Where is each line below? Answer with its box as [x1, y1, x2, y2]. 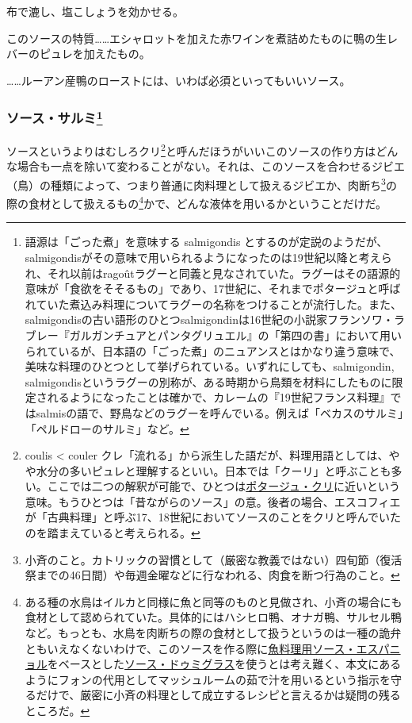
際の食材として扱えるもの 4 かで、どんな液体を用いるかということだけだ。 [6, 193, 387, 211]
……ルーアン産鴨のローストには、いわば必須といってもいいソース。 [6, 71, 351, 88]
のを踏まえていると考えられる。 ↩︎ [25, 525, 200, 541]
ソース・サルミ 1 [6, 106, 103, 128]
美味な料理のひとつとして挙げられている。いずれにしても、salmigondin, [25, 358, 395, 375]
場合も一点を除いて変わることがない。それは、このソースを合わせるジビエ [17, 158, 405, 175]
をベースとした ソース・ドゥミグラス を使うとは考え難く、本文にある [47, 656, 402, 672]
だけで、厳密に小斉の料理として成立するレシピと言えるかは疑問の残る [36, 686, 401, 703]
